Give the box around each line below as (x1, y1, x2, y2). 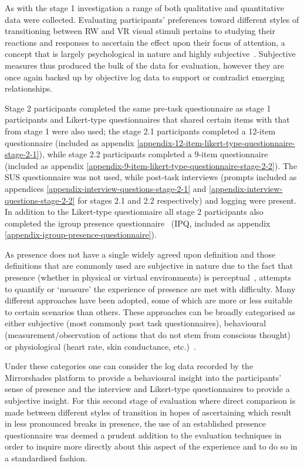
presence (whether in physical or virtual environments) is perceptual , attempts (5, 271, 291, 283)
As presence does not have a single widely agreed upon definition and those (5, 248, 276, 260)
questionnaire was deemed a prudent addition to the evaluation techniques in (5, 428, 282, 441)
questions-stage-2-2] (5, 194, 75, 206)
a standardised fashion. (5, 451, 87, 464)
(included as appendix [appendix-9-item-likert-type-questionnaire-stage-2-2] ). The (5, 159, 298, 171)
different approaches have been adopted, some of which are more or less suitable (5, 294, 293, 306)
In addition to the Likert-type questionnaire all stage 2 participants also (5, 205, 264, 218)
